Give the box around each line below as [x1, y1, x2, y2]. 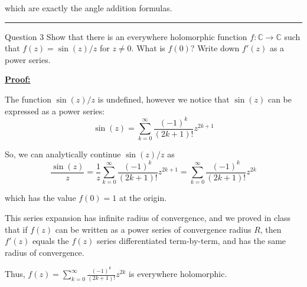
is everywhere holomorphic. [129, 268, 227, 280]
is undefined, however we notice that [97, 93, 230, 105]
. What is [131, 42, 165, 54]
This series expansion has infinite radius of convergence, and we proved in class [5, 211, 291, 223]
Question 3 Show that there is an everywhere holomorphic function [5, 30, 247, 42]
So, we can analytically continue [5, 148, 121, 160]
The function [5, 93, 51, 105]
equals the [32, 235, 69, 247]
